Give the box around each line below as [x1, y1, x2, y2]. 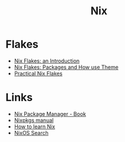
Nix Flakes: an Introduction [14, 57, 80, 64]
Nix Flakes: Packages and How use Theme [14, 64, 119, 71]
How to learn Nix [14, 123, 56, 130]
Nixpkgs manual [14, 116, 54, 124]
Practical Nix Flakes [14, 70, 63, 77]
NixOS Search [14, 129, 49, 136]
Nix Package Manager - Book [14, 110, 86, 117]
